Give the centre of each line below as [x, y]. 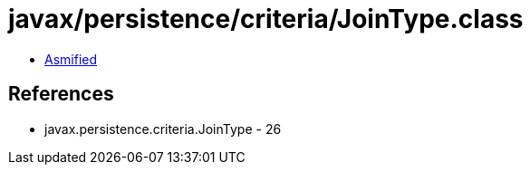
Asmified [71, 59]
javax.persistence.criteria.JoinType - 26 [163, 129]
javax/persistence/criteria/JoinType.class [266, 19]
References [61, 94]
